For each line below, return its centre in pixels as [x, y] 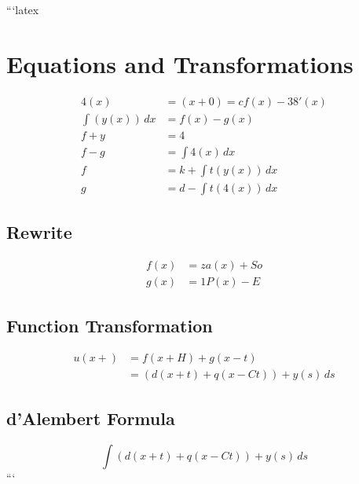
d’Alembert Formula [91, 418]
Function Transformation [110, 325]
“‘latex [23, 9]
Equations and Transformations [180, 63]
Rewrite [39, 232]
